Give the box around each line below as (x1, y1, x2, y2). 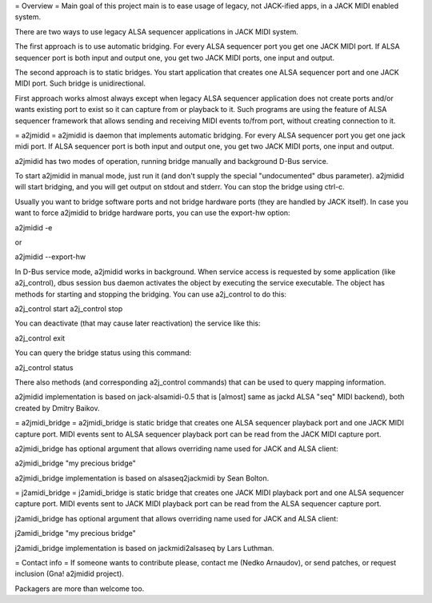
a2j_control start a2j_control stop (14, 304, 123, 313)
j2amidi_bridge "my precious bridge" (14, 529, 136, 538)
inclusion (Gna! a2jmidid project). (14, 569, 124, 579)
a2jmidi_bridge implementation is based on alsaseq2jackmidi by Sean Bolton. (14, 473, 270, 483)
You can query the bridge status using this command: (14, 348, 192, 357)
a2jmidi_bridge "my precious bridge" (14, 458, 136, 468)
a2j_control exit (14, 333, 66, 343)
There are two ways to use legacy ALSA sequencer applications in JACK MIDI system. (14, 26, 299, 36)
